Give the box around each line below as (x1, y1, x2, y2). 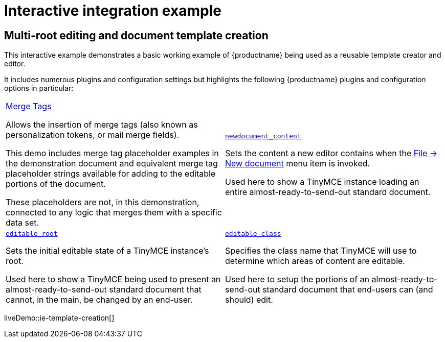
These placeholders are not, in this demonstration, (6, 197, 199, 208)
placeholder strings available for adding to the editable (6, 168, 216, 179)
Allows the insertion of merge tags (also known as (6, 119, 198, 130)
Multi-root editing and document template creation (4, 29, 269, 42)
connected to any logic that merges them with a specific (6, 207, 222, 218)
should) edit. (225, 295, 273, 305)
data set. (6, 217, 39, 228)
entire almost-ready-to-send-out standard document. (225, 186, 431, 197)
